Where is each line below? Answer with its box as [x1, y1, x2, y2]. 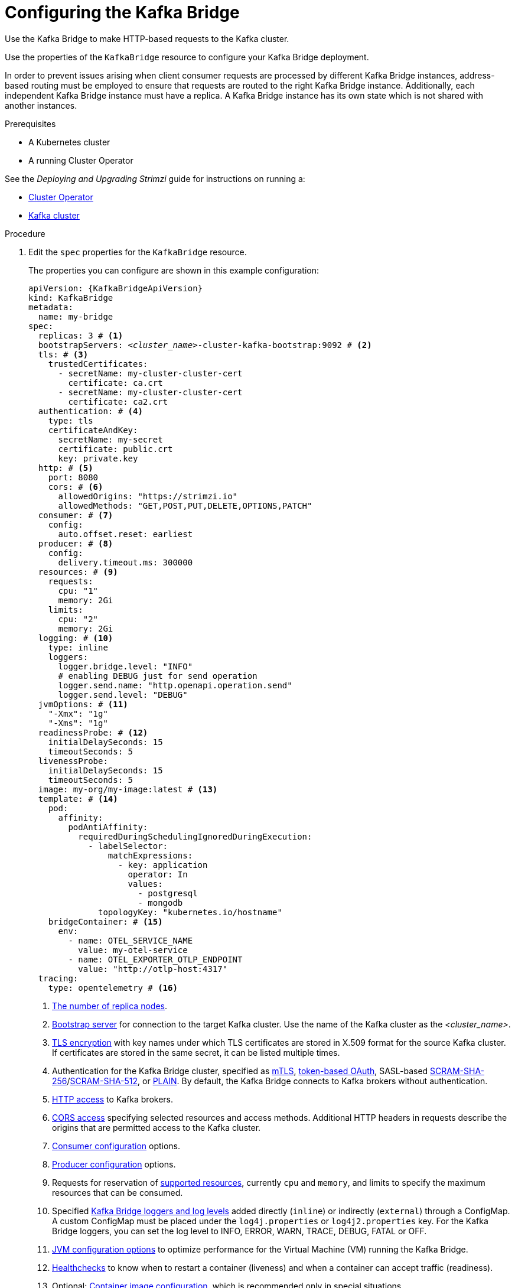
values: [128, 879, 163, 889]
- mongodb [138, 897, 183, 908]
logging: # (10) [38, 633, 113, 643]
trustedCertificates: [48, 359, 148, 369]
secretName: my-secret [58, 434, 163, 444]
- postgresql [138, 888, 198, 898]
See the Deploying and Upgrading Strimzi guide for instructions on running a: [5, 173, 305, 184]
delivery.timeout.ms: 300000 [58, 557, 193, 567]
